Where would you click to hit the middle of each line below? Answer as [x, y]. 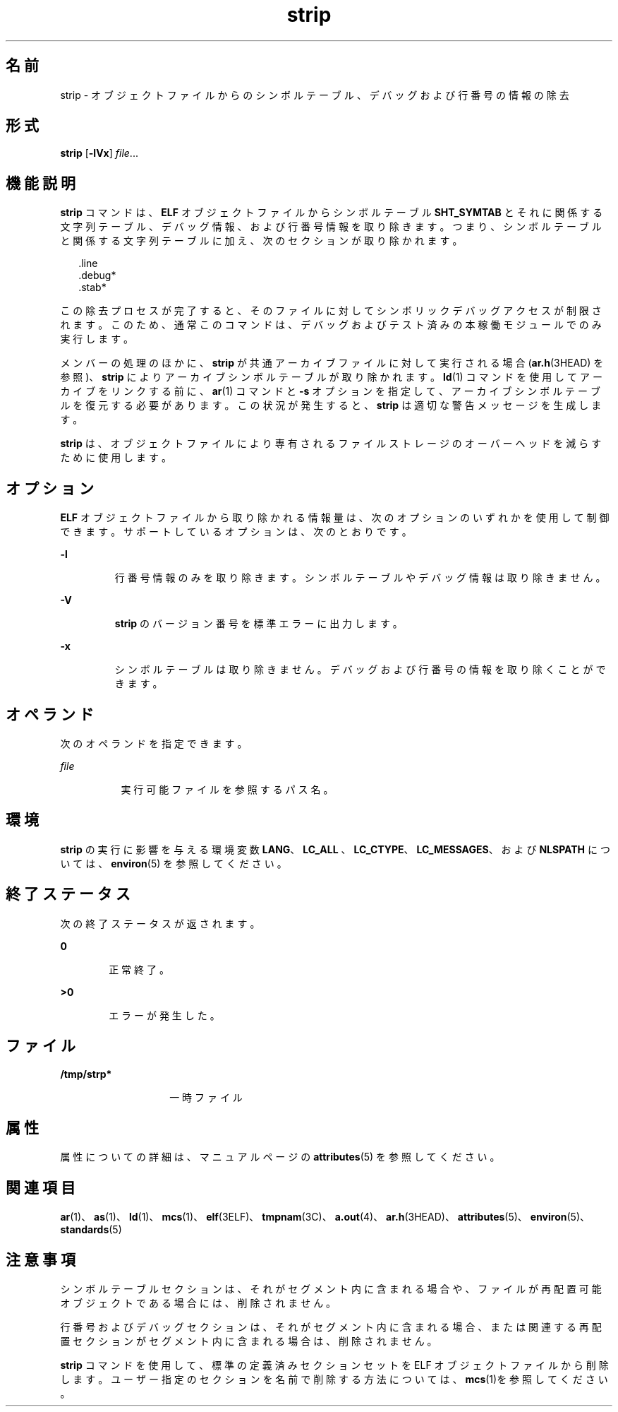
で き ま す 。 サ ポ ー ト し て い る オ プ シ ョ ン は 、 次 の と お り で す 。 [236, 532]
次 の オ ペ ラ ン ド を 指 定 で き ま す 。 [154, 743]
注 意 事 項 [41, 1259]
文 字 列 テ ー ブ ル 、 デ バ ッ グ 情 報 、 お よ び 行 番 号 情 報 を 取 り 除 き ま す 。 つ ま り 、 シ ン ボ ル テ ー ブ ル [331, 227]
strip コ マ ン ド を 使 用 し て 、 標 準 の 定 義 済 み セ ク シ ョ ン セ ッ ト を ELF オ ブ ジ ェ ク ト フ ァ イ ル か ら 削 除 [334, 1365]
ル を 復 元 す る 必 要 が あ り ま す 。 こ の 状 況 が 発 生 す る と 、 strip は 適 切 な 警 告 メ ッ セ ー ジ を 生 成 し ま [331, 405]
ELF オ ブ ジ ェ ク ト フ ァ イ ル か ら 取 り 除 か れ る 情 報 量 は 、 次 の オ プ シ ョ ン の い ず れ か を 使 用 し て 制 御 [335, 518]
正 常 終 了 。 [139, 969]
